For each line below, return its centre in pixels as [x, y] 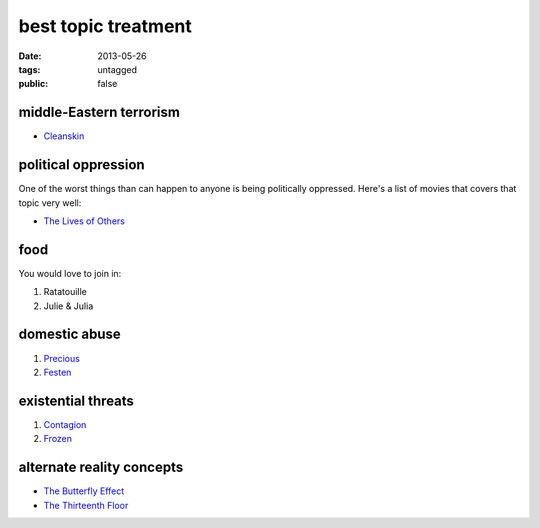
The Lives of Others [84, 221]
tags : [29, 69]
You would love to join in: [70, 273]
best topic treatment [105, 26]
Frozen [58, 439]
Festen [57, 372]
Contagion [65, 424]
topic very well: [50, 202]
